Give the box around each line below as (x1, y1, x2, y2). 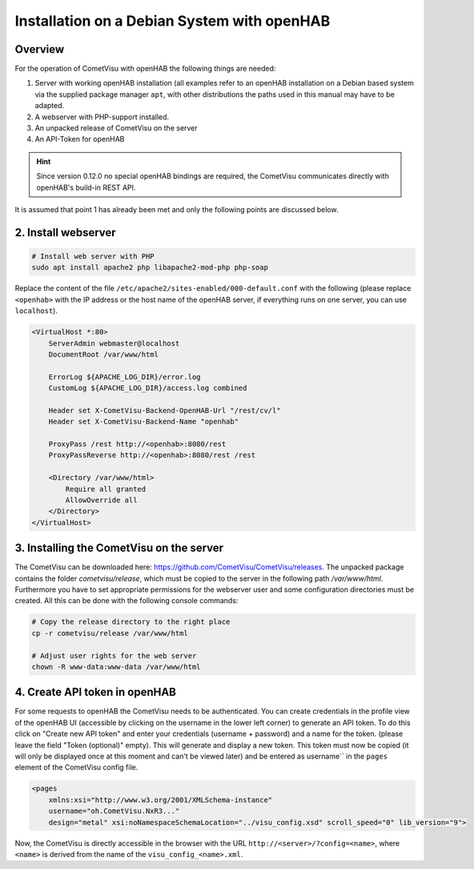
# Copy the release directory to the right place (31, 618, 231, 626)
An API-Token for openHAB (34, 135, 125, 144)
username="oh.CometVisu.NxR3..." (48, 807, 180, 816)
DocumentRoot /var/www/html (48, 349, 159, 359)
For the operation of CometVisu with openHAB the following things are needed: (14, 64, 276, 74)
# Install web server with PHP (31, 251, 155, 260)
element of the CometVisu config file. (14, 762, 139, 772)
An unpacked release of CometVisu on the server (34, 123, 198, 133)
